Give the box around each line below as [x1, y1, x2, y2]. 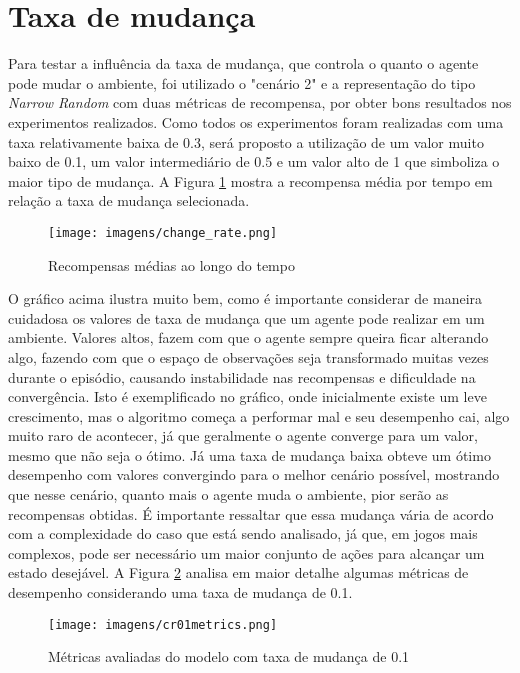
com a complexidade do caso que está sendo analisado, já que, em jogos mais [8, 523, 478, 544]
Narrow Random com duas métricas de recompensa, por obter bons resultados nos [8, 92, 512, 113]
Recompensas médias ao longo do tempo [48, 254, 295, 275]
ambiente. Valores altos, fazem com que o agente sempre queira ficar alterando [8, 327, 489, 348]
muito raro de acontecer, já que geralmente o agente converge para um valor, [8, 425, 478, 446]
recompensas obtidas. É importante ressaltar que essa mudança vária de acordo [8, 503, 494, 524]
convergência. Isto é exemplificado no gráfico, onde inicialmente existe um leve [8, 386, 487, 407]
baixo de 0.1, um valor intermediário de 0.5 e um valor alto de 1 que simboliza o [8, 151, 500, 172]
